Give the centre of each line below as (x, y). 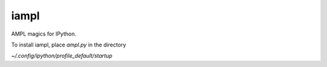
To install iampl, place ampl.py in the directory (69, 45)
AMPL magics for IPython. (44, 34)
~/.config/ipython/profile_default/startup (62, 56)
